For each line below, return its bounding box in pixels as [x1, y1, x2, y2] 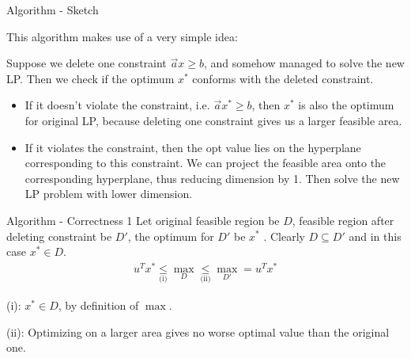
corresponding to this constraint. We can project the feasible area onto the [25, 154, 386, 171]
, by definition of [58, 297, 139, 314]
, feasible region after [292, 211, 394, 228]
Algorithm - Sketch [6, 2, 99, 17]
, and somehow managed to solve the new [203, 55, 405, 71]
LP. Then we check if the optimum [6, 70, 175, 86]
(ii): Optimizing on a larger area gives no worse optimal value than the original [6, 323, 390, 340]
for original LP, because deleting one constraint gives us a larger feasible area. [25, 112, 402, 128]
